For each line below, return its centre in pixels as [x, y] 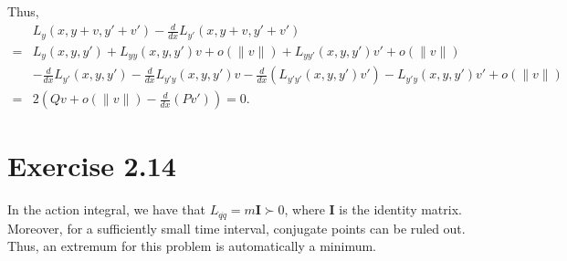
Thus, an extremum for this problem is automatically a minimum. [192, 246]
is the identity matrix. [400, 209]
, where [304, 209]
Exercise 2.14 [92, 166]
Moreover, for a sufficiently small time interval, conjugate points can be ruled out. [236, 228]
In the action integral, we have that [107, 209]
